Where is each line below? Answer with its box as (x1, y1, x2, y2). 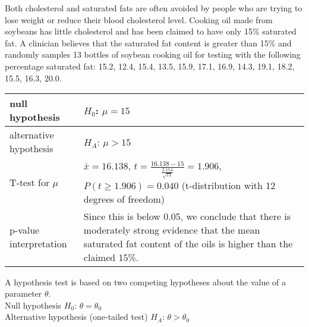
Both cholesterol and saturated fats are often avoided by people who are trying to (5, 2, 302, 14)
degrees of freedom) (83, 191, 165, 206)
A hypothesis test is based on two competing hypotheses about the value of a (5, 275, 286, 288)
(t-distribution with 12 (181, 178, 276, 192)
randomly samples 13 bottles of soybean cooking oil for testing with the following (5, 48, 301, 61)
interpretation (10, 236, 67, 250)
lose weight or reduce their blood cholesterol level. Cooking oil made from (5, 13, 273, 26)
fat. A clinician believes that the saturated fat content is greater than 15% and (5, 36, 292, 49)
